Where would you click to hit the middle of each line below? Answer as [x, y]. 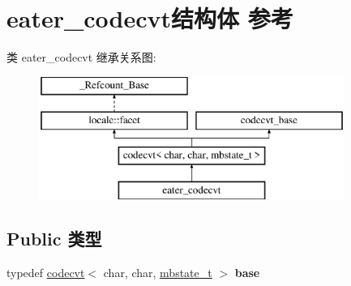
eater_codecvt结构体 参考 [150, 18]
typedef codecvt [46, 272]
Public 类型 [54, 238]
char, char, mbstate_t [158, 272]
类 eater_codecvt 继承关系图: [81, 57]
